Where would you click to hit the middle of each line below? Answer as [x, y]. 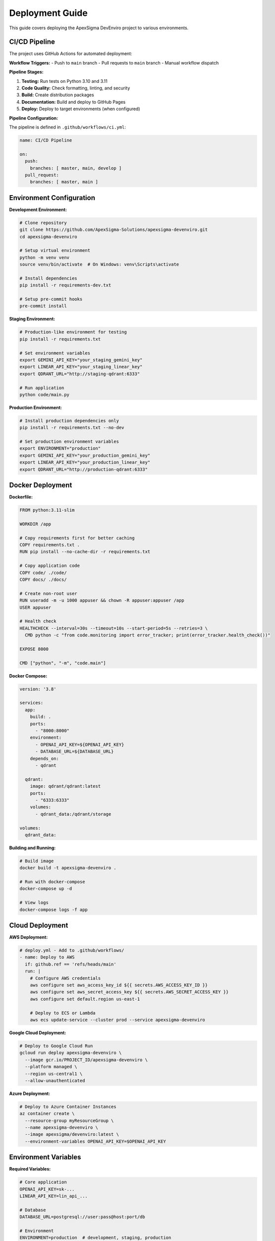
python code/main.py [44, 394]
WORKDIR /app [35, 524]
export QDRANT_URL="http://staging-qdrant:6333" [80, 374]
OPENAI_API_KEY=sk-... [47, 1189]
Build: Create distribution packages [58, 95]
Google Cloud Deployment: [38, 1033]
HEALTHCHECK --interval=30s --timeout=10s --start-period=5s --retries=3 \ [114, 628]
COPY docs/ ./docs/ [43, 580]
